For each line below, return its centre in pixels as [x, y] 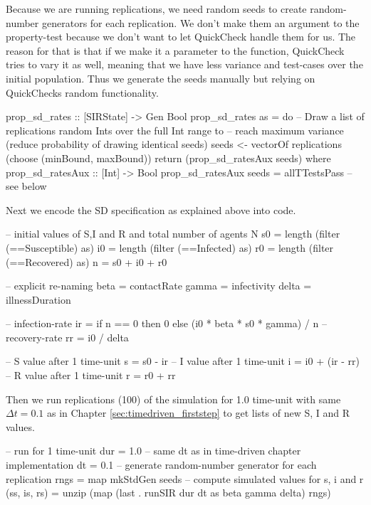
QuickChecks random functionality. [82, 92]
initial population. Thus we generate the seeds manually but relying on [161, 78]
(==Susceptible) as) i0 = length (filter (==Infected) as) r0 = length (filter [170, 247]
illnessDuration [38, 299]
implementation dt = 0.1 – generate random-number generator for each [161, 465]
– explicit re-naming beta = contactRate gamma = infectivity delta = [159, 286]
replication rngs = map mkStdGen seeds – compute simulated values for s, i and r [185, 478]
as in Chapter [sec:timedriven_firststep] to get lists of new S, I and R [198, 413]
